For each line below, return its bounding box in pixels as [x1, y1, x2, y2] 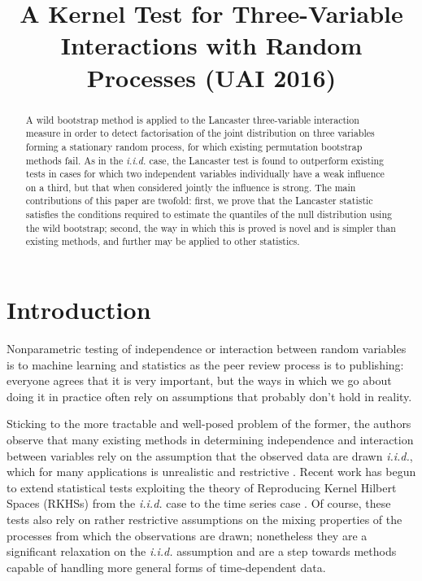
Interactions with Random [60, 28, 363, 62]
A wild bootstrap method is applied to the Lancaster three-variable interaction [25, 112, 359, 126]
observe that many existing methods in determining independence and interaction [7, 431, 414, 448]
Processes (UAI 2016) [86, 60, 337, 94]
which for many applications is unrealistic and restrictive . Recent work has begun [7, 463, 416, 480]
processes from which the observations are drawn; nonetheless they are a [7, 526, 368, 544]
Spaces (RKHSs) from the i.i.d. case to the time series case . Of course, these [7, 495, 391, 512]
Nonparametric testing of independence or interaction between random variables [7, 340, 407, 357]
